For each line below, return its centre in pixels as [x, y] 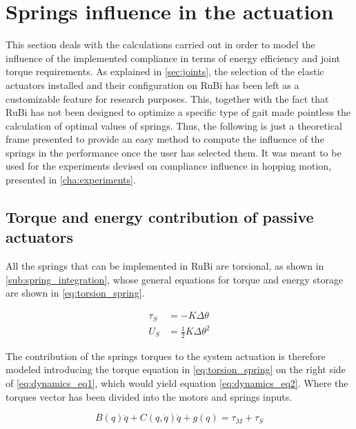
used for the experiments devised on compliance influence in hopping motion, [169, 166]
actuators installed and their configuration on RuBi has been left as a [152, 84]
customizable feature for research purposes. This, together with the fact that [167, 98]
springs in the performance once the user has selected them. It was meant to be [174, 152]
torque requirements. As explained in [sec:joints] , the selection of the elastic [165, 71]
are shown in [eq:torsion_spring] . [75, 293]
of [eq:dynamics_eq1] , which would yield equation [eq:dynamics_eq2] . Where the [177, 383]
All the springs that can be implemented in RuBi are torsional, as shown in [165, 266]
